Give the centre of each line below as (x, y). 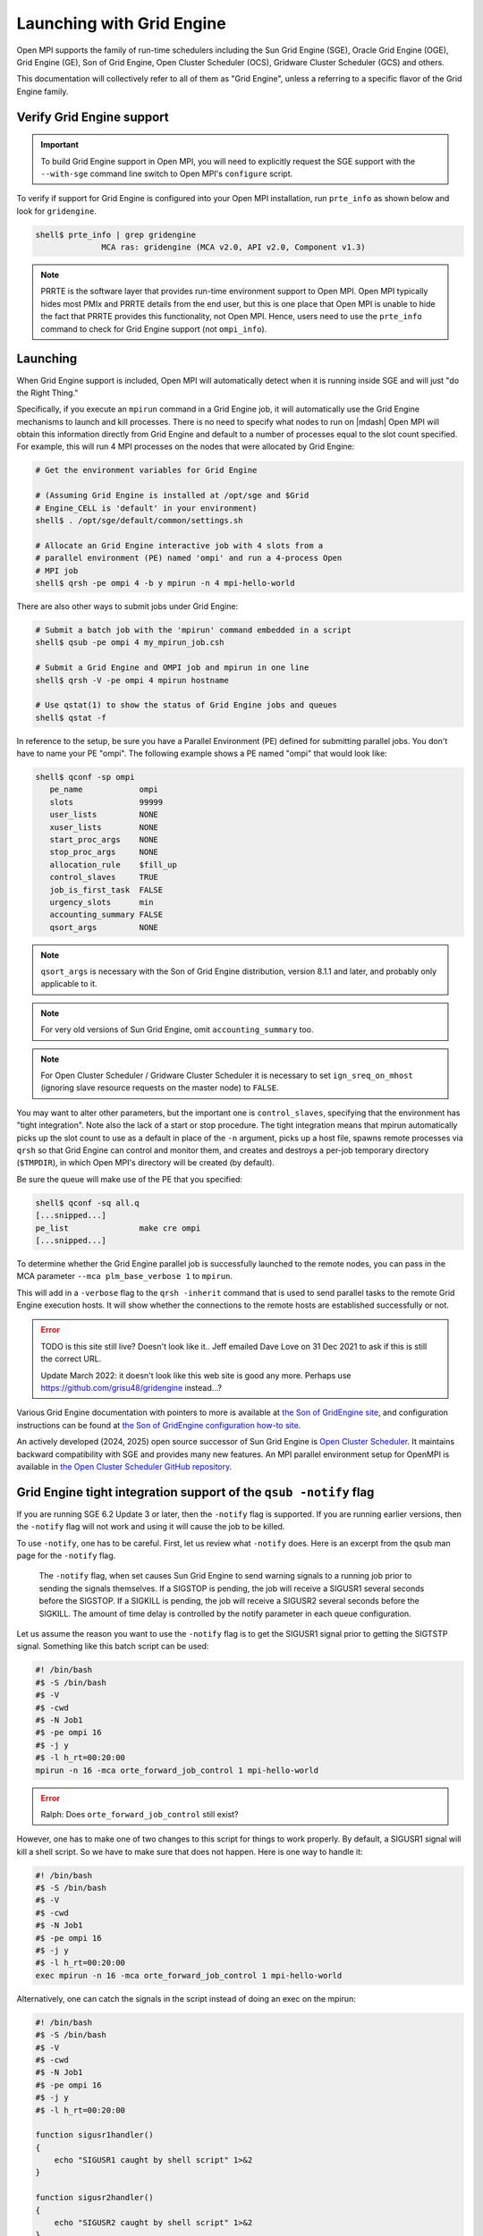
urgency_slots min (102, 902)
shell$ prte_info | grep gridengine (116, 234)
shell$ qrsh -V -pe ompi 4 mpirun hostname (132, 680)
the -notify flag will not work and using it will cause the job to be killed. (151, 1527)
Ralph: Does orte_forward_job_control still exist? (140, 1814)
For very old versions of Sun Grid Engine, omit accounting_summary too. (177, 1029)
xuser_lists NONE (104, 827)
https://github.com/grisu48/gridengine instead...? (131, 1388)
